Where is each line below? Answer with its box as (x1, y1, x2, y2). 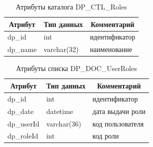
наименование (90, 44, 132, 54)
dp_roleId (7, 130, 38, 141)
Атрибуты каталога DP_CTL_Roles (15, 1, 127, 11)
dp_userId (7, 118, 39, 128)
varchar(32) (43, 44, 79, 54)
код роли (92, 130, 119, 141)
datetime (46, 105, 73, 116)
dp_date (7, 105, 34, 116)
